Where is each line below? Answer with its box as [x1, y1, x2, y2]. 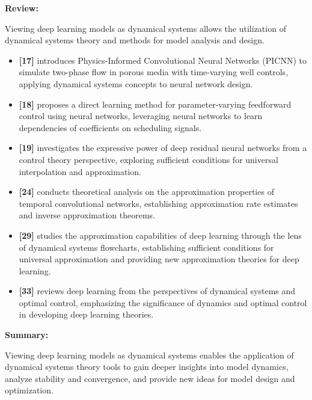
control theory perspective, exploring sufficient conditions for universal [19, 153, 278, 165]
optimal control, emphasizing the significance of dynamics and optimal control [19, 296, 307, 309]
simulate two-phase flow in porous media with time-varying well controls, [19, 66, 289, 78]
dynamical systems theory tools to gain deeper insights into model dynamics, [5, 360, 289, 373]
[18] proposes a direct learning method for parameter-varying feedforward [19, 97, 292, 110]
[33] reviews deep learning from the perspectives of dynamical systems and [19, 285, 296, 297]
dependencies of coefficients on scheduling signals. [19, 121, 202, 134]
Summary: [5, 328, 49, 341]
